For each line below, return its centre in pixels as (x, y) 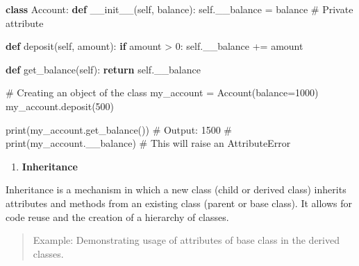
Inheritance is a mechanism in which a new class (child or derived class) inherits (176, 189)
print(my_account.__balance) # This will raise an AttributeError (148, 143)
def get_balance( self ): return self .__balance (103, 69)
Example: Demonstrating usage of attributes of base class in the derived (186, 240)
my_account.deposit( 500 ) (60, 106)
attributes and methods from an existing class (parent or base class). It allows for (179, 203)
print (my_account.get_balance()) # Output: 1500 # (119, 129)
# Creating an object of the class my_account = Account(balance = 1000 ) (162, 92)
